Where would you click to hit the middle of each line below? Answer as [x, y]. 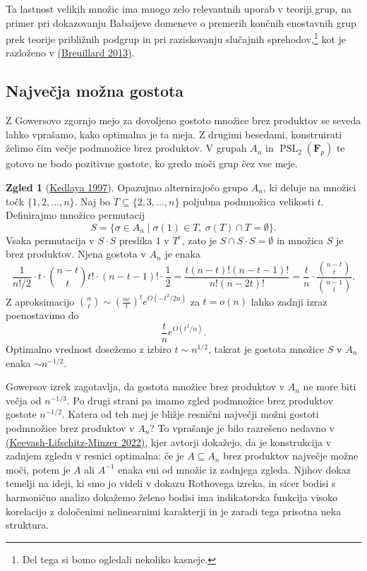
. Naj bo [92, 201]
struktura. [28, 525]
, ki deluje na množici [310, 187]
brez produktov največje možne [291, 456]
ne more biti [330, 386]
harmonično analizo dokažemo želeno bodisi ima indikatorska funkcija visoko [172, 497]
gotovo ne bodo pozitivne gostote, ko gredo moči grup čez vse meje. [152, 163]
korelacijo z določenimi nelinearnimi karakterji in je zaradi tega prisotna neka [174, 511]
